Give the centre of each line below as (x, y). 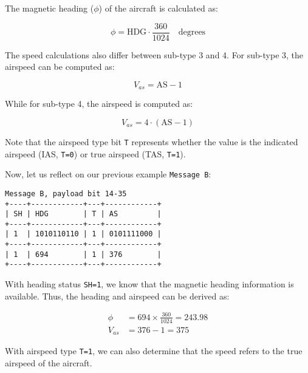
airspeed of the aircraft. (49, 362)
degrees (192, 33)
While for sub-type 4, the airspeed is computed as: (99, 104)
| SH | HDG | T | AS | (83, 214)
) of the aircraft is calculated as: (158, 8)
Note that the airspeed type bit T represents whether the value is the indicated (152, 141)
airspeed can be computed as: (60, 67)
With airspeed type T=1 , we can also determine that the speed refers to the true (154, 351)
